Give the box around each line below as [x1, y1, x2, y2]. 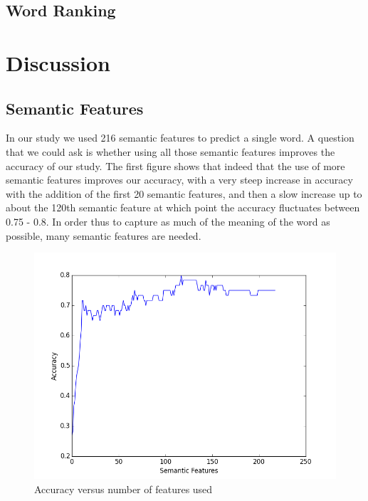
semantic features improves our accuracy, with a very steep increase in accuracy [6, 172, 353, 187]
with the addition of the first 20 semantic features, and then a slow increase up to [6, 186, 362, 201]
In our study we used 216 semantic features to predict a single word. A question [6, 130, 354, 145]
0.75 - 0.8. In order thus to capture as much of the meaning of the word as [6, 213, 330, 228]
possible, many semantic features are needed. [6, 228, 201, 243]
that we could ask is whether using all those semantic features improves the [6, 144, 335, 159]
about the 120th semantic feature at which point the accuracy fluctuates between [6, 200, 360, 215]
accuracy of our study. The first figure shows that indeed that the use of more [6, 158, 345, 173]
